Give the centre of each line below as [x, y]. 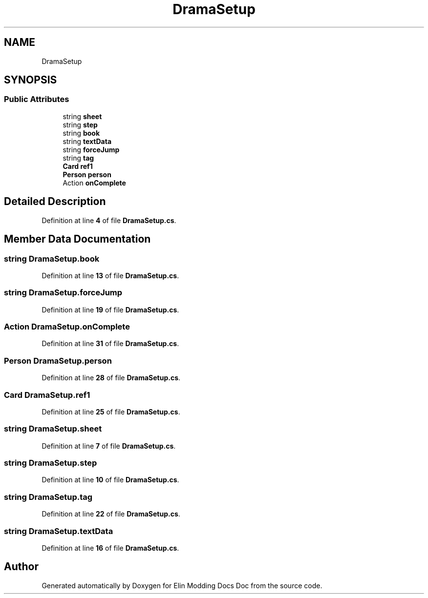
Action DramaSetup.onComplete [67, 327]
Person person [87, 174]
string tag [78, 158]
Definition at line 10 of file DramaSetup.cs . [110, 480]
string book [81, 133]
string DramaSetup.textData [59, 531]
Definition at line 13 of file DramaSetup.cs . [110, 275]
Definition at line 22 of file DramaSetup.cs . [111, 514]
